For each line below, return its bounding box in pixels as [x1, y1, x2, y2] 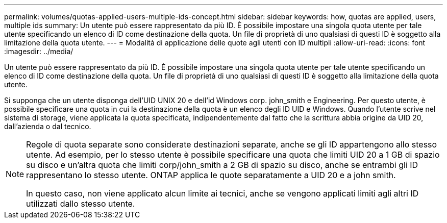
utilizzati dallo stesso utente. [26, 199, 135, 209]
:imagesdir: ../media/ [4, 47, 73, 56]
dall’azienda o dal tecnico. [4, 122, 91, 131]
